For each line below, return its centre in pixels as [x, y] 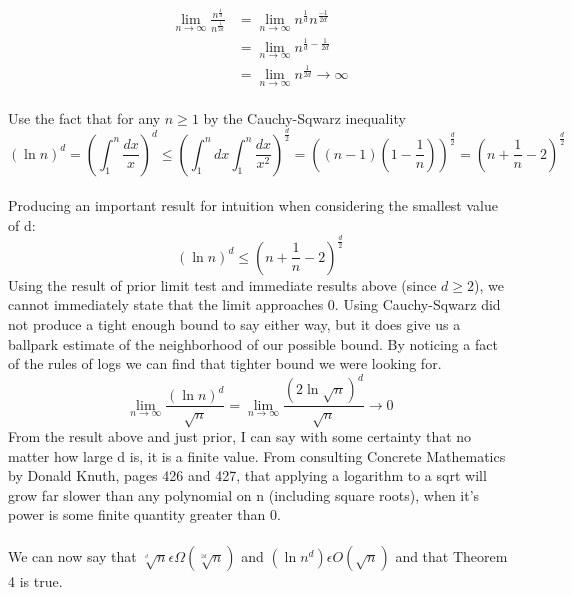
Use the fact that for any [84, 117]
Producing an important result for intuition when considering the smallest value [253, 205]
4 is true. [35, 580]
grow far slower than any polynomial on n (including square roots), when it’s [244, 494]
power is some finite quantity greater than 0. [144, 514]
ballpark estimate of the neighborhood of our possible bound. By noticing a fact [253, 343]
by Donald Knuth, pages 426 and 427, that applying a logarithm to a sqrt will [247, 475]
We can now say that [72, 555]
